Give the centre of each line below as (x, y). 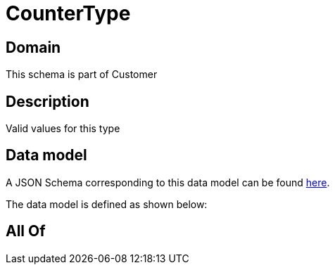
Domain (33, 47)
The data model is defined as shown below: (107, 204)
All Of (26, 231)
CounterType (68, 13)
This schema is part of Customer (82, 75)
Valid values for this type (63, 129)
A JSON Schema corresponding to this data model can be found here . (168, 182)
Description (48, 101)
